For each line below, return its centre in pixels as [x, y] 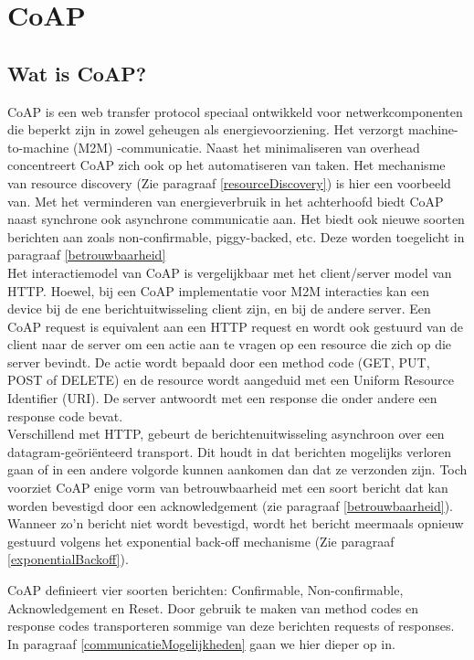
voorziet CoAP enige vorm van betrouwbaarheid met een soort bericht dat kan [228, 488]
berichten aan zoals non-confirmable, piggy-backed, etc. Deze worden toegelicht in [236, 236]
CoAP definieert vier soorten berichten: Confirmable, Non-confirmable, [205, 590]
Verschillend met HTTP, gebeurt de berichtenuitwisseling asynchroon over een [226, 434]
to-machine [38, 147]
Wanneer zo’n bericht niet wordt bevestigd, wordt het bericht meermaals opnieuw [236, 523]
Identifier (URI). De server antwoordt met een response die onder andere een [222, 398]
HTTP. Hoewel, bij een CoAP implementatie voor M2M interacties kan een [219, 290]
